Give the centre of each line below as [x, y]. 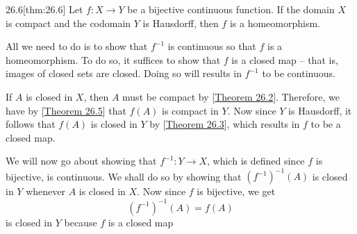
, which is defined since [256, 161]
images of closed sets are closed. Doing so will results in [124, 73]
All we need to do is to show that [77, 46]
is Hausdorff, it [320, 110]
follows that [31, 124]
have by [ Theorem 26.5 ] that [66, 110]
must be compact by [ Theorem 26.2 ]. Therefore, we [231, 96]
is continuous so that [212, 46]
